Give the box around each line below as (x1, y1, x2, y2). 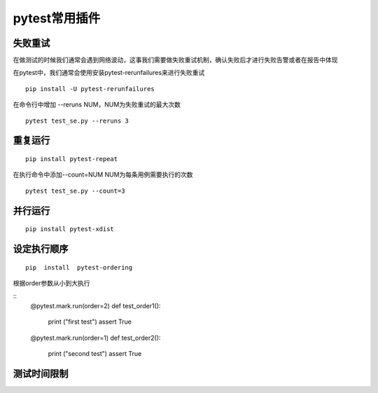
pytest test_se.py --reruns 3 (25, 116, 129, 125)
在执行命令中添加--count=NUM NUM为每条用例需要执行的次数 (13, 170, 193, 179)
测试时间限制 (13, 368, 69, 380)
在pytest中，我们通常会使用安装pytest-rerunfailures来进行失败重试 (13, 69, 205, 77)
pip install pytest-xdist (25, 225, 115, 233)
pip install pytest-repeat (25, 155, 118, 163)
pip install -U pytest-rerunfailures (25, 85, 155, 92)
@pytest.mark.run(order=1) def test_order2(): (30, 333, 161, 342)
